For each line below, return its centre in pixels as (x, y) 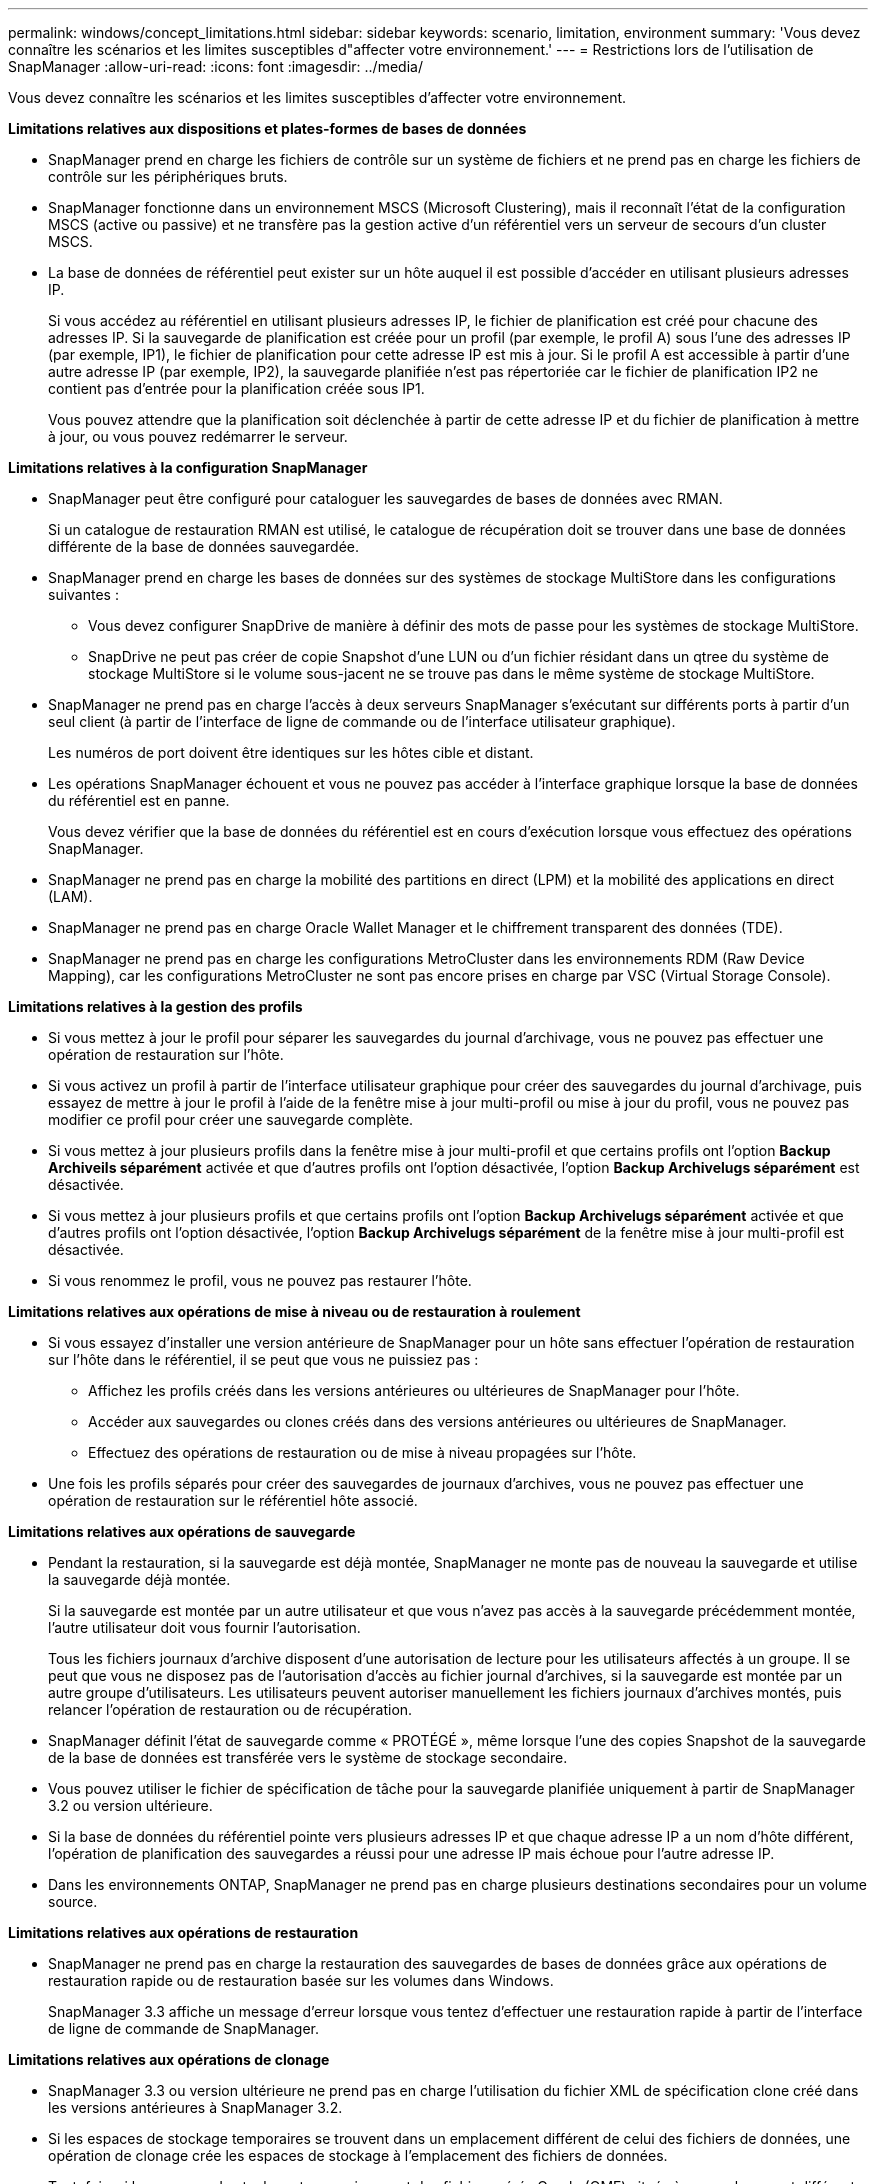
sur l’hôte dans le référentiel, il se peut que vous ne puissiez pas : (263, 1359)
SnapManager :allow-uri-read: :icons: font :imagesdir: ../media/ (215, 66)
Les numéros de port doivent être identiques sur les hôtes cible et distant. (291, 752)
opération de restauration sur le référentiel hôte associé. (233, 1500)
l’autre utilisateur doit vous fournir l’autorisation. (204, 1627)
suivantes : (83, 594)
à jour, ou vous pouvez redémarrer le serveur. (198, 436)
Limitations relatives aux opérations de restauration (183, 1932)
